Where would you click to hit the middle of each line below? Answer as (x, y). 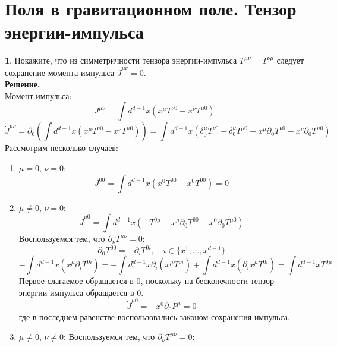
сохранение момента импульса (60, 72)
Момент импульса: (38, 95)
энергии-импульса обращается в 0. (81, 292)
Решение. (23, 84)
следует (290, 60)
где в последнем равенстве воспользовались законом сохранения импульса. (154, 316)
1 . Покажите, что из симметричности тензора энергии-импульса (121, 60)
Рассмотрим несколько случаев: (62, 148)
